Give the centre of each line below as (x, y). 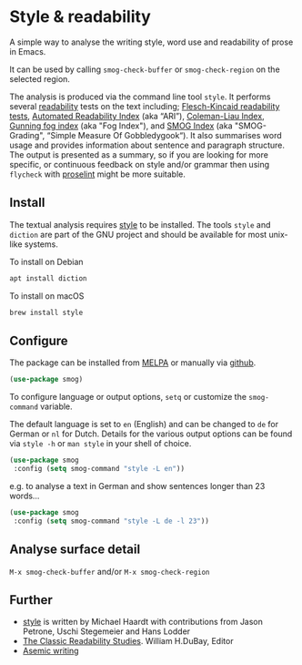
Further (31, 600)
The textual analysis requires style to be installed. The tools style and (140, 224)
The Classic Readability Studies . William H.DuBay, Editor (128, 641)
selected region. (40, 78)
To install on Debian (46, 261)
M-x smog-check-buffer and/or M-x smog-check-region (110, 571)
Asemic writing (50, 651)
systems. (41, 244)
